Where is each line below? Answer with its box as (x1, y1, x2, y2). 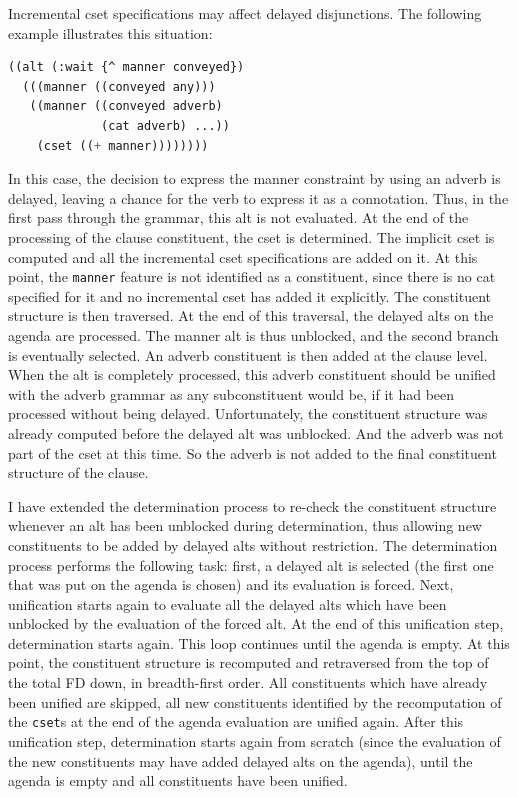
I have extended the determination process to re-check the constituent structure (8, 495, 497, 516)
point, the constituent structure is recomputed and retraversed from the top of (8, 652, 489, 673)
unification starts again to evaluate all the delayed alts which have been (8, 593, 447, 614)
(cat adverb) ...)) (101, 118, 230, 133)
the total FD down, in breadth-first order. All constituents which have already (8, 672, 488, 693)
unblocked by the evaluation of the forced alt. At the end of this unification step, (8, 613, 504, 634)
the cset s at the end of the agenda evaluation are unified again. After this (8, 711, 464, 732)
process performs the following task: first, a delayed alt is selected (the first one (8, 554, 494, 575)
